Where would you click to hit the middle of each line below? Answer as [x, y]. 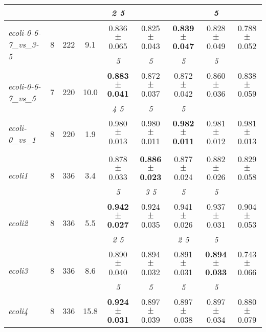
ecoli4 [18, 311]
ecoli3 [18, 270]
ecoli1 [18, 175]
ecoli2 [18, 223]
